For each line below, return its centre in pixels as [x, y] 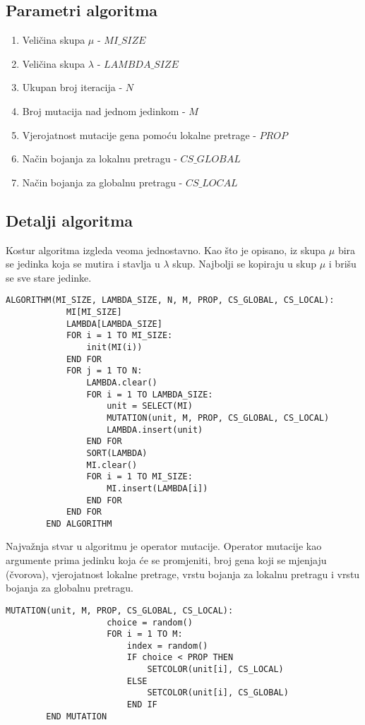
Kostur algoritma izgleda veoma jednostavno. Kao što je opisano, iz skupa [166, 250]
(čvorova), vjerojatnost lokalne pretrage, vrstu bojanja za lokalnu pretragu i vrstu [183, 574]
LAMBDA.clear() [122, 382]
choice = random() [150, 622]
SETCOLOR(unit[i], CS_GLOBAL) [218, 693]
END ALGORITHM [79, 523]
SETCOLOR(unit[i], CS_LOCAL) [215, 670]
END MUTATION [77, 716]
